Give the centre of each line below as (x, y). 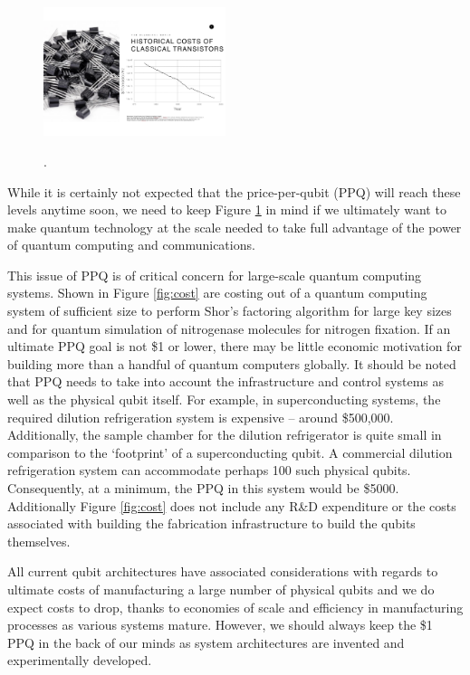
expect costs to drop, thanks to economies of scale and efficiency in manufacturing (235, 607)
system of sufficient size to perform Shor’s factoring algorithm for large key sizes (230, 311)
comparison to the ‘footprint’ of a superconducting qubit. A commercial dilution (230, 452)
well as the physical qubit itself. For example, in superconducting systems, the (224, 399)
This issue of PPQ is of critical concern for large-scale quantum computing (215, 275)
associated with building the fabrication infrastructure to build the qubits (211, 523)
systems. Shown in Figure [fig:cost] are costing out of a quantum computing (217, 293)
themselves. (39, 541)
